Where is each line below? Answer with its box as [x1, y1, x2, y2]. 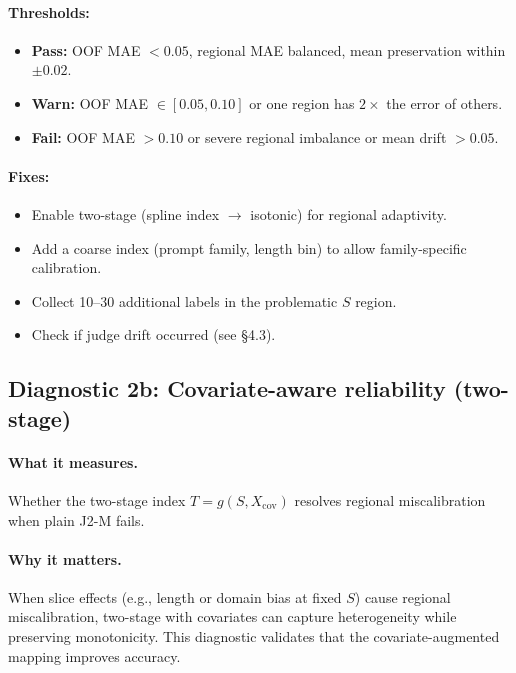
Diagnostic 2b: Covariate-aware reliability [8, 373, 446, 404]
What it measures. [8, 451, 138, 472]
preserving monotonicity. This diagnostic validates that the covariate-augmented [8, 626, 500, 647]
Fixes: [8, 165, 50, 186]
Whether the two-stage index [8, 489, 186, 510]
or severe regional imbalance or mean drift [187, 126, 447, 147]
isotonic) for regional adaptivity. [250, 203, 447, 224]
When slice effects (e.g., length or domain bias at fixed [8, 586, 342, 607]
